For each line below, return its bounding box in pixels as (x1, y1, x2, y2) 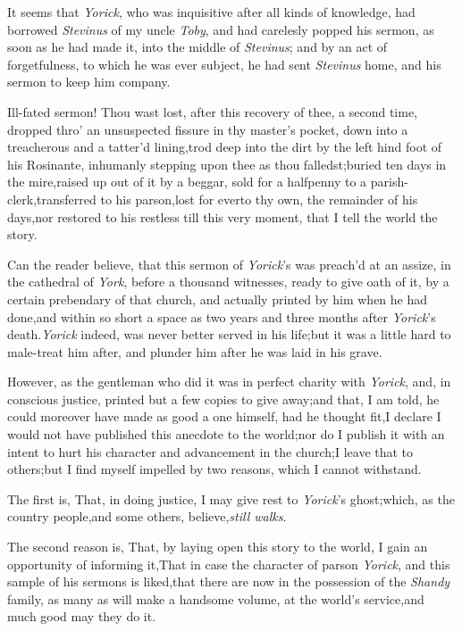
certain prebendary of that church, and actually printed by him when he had (7, 289, 428, 308)
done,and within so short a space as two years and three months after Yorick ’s (7, 307, 436, 326)
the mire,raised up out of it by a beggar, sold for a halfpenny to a (7, 172, 367, 191)
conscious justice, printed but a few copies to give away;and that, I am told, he (7, 389, 440, 408)
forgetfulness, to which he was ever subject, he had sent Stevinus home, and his (7, 54, 441, 73)
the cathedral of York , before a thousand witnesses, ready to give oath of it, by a (7, 272, 449, 291)
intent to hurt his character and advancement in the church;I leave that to (7, 442, 414, 461)
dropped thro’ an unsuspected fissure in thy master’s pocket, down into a (7, 120, 408, 138)
